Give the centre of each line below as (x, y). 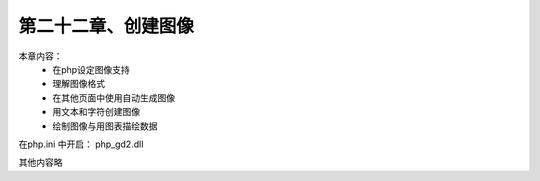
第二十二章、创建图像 (106, 26)
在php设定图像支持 (91, 69)
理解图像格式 (78, 84)
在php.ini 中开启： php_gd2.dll (81, 144)
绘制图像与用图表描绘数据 (105, 126)
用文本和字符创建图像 (96, 112)
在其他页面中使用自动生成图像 (113, 97)
